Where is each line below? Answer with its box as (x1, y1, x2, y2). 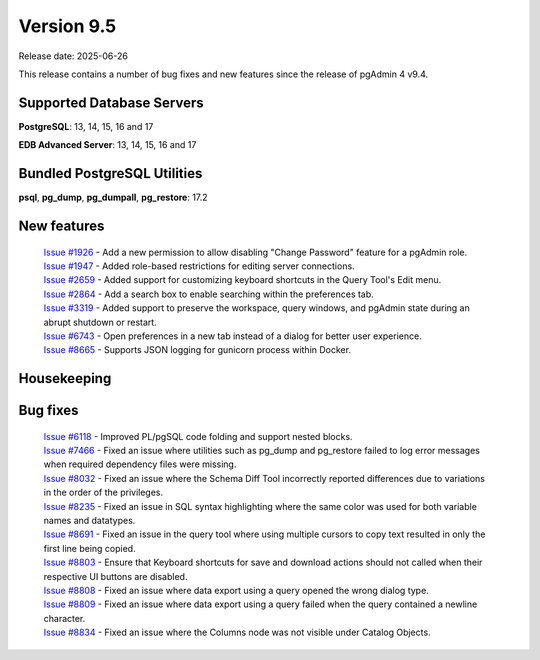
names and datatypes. (43, 515, 136, 527)
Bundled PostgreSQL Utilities (18, 165, 203, 182)
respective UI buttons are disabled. (43, 570, 188, 582)
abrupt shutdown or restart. (43, 316, 157, 328)
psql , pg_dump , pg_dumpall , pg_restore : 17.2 (18, 191, 209, 204)
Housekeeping (18, 370, 112, 387)
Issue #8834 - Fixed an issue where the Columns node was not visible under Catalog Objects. (43, 626, 431, 639)
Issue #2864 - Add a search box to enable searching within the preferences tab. (43, 288, 374, 300)
